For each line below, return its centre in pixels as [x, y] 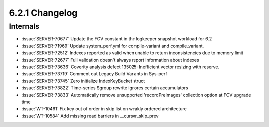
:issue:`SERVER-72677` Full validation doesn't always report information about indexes [110, 60]
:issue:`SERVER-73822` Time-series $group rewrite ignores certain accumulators [105, 88]
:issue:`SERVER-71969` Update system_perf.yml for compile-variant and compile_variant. [113, 46]
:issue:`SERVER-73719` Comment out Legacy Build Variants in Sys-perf [94, 74]
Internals [24, 26]
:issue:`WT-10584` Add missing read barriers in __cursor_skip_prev [90, 116]
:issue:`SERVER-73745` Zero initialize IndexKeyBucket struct [83, 81]
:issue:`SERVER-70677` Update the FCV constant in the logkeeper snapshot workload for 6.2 [117, 39]
